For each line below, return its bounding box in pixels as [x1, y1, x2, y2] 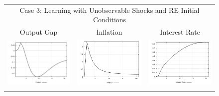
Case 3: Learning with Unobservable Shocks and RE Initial [19, 4, 200, 15]
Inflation [96, 27, 122, 37]
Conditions [93, 14, 126, 25]
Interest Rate [160, 27, 200, 37]
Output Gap [19, 27, 58, 37]
